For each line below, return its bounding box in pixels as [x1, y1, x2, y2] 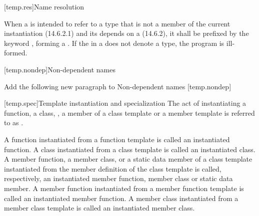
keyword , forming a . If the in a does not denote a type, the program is [4, 37, 224, 48]
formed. [4, 47, 27, 58]
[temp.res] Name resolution [4, 1, 84, 11]
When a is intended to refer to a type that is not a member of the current [4, 18, 230, 28]
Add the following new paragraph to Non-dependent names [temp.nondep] [4, 81, 231, 91]
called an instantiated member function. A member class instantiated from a [4, 193, 238, 203]
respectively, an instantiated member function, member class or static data [4, 173, 233, 184]
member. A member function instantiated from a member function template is [4, 183, 244, 193]
